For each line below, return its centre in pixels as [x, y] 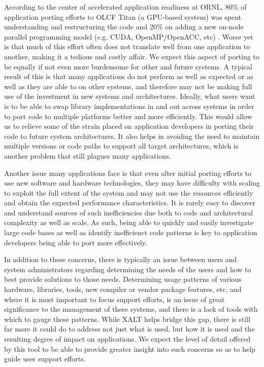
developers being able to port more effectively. [76, 242]
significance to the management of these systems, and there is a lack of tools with [131, 309]
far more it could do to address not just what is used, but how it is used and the [129, 329]
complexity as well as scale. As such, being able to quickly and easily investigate [129, 222]
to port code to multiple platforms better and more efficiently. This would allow [128, 116]
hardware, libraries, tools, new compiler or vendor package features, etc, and [123, 289]
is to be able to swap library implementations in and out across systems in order [129, 106]
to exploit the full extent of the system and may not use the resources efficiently [129, 192]
